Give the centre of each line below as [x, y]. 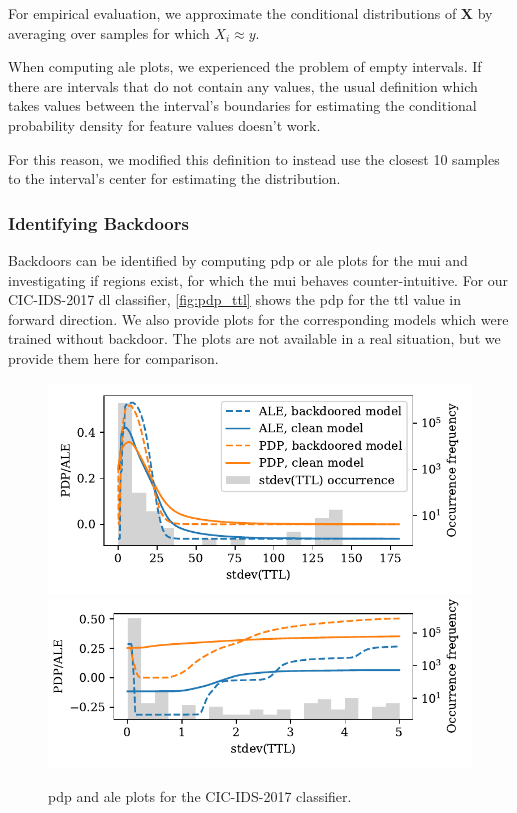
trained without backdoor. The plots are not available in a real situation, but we [254, 338]
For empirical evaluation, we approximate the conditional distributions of [232, 13]
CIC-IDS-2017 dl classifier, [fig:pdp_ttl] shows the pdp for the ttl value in [234, 299]
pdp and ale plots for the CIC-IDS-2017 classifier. [200, 796]
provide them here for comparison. [113, 357]
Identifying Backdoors [98, 222]
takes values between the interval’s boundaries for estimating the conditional [242, 105]
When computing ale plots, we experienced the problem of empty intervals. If [245, 66]
